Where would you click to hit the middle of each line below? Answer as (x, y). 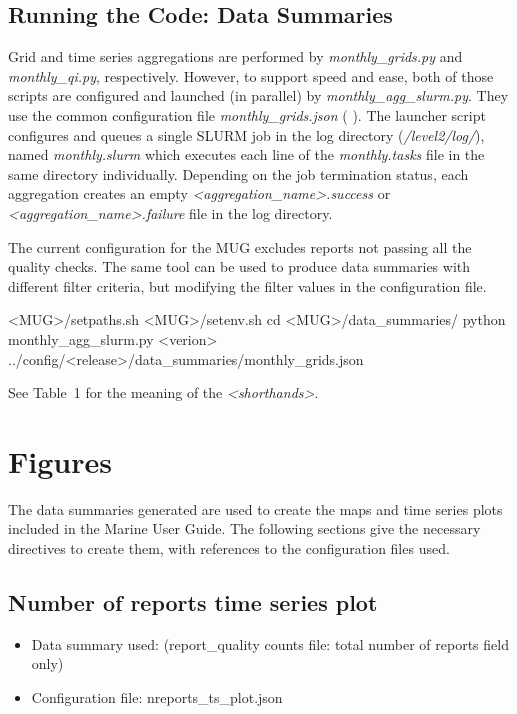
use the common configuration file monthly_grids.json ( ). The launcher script (247, 114)
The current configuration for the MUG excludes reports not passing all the (240, 246)
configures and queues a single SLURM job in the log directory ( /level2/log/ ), (246, 134)
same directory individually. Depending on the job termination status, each (238, 173)
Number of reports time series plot (193, 602)
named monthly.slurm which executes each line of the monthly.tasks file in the (246, 154)
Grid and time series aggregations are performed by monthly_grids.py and (235, 56)
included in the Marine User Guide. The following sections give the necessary (244, 528)
